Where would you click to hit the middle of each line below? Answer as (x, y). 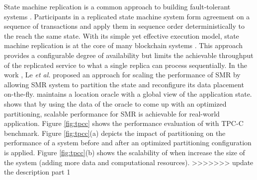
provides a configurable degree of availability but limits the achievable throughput (129, 55)
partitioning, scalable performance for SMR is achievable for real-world (112, 113)
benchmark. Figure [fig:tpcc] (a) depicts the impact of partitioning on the (115, 133)
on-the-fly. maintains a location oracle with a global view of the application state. (128, 94)
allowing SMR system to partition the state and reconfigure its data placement (124, 84)
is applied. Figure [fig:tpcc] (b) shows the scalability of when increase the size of (125, 152)
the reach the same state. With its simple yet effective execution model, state (122, 35)
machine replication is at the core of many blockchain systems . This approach (123, 45)
